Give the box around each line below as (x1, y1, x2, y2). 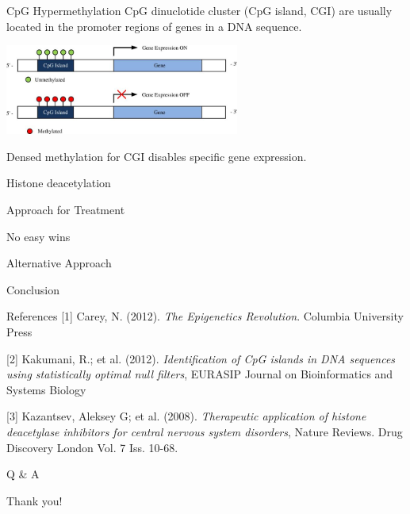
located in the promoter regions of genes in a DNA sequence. (6, 17, 302, 34)
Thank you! (6, 492, 63, 508)
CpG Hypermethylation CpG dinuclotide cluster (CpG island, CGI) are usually (6, 2, 393, 18)
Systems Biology (6, 381, 86, 397)
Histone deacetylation (6, 175, 111, 191)
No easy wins (6, 228, 71, 244)
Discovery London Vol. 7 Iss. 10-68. (6, 439, 178, 455)
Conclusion (6, 281, 59, 297)
